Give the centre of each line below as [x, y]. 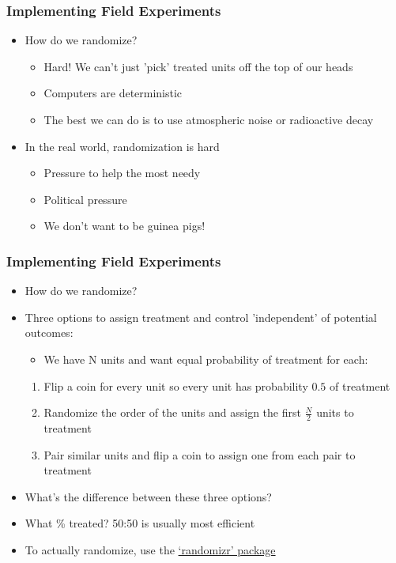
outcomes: [49, 333]
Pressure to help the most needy [122, 173]
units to [335, 412]
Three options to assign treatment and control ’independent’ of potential [201, 317]
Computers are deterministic [113, 93]
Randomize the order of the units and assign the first [172, 412]
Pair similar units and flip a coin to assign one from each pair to [200, 454]
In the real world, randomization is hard [122, 146]
